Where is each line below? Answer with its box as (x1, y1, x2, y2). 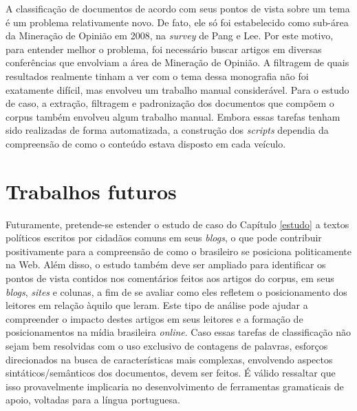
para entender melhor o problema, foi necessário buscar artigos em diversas (6, 41, 322, 56)
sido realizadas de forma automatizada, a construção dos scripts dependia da (6, 123, 329, 137)
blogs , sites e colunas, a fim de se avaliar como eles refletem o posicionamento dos (6, 284, 347, 299)
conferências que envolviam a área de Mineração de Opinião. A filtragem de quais (6, 55, 349, 70)
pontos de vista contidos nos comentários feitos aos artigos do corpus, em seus (6, 271, 334, 285)
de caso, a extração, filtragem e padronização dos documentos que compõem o (6, 96, 334, 110)
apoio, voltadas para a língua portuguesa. (6, 392, 180, 407)
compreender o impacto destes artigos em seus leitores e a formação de (6, 311, 303, 325)
